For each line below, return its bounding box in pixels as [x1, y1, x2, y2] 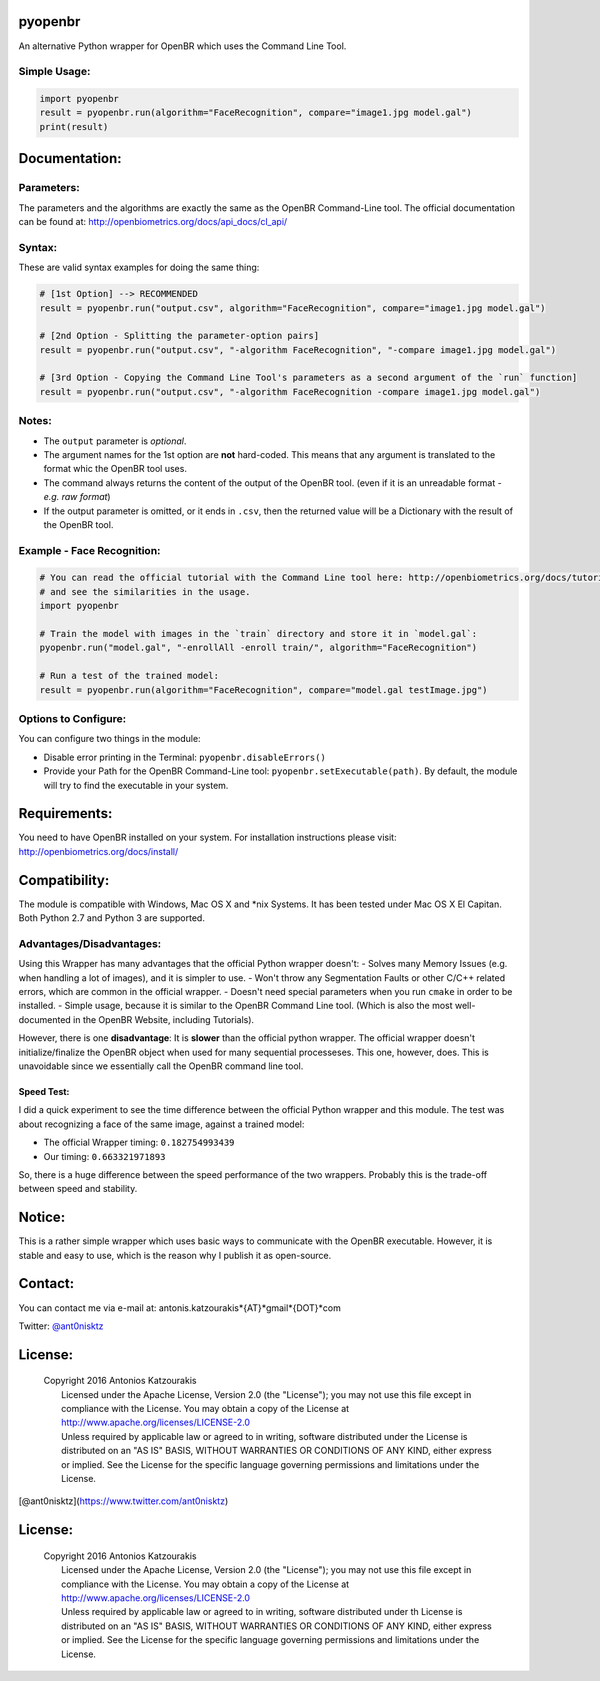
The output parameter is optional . [43, 435, 187, 447]
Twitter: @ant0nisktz [18, 1320, 104, 1332]
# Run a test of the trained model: [39, 670, 220, 682]
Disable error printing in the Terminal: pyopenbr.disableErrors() [43, 751, 327, 763]
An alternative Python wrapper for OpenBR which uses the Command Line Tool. [18, 40, 347, 52]
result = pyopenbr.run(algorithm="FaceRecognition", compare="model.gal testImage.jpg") [39, 684, 489, 695]
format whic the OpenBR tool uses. [43, 463, 187, 475]
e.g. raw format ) [43, 491, 111, 503]
